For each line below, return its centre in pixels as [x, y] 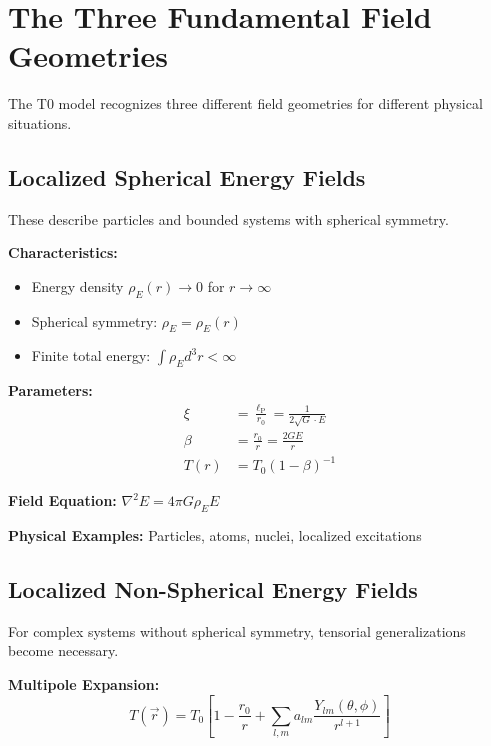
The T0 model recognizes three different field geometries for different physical [245, 103]
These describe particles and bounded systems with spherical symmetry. [228, 218]
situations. [40, 122]
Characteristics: [63, 252]
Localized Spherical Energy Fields [187, 176]
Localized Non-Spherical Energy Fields [213, 589]
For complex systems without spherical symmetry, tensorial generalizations [237, 630]
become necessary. [63, 650]
